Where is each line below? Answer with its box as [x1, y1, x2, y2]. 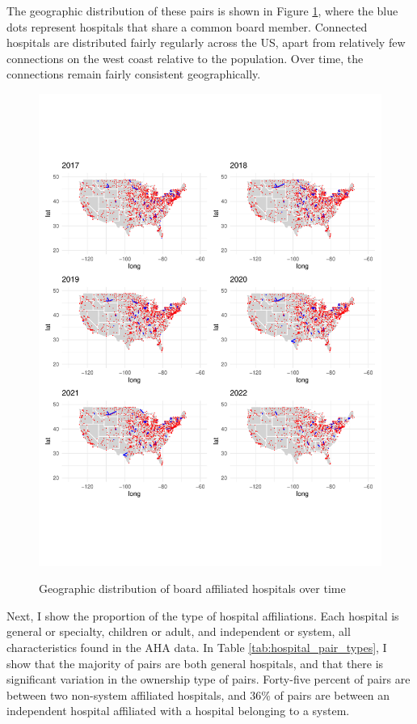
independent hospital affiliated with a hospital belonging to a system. [6, 702, 350, 719]
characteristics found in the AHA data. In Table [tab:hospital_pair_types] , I [6, 638, 387, 655]
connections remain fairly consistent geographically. [6, 66, 261, 83]
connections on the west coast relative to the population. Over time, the [6, 49, 364, 66]
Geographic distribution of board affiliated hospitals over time [39, 580, 346, 597]
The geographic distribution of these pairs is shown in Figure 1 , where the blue [6, 2, 398, 19]
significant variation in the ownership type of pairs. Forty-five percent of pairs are [6, 671, 411, 688]
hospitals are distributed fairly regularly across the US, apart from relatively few [6, 34, 406, 51]
